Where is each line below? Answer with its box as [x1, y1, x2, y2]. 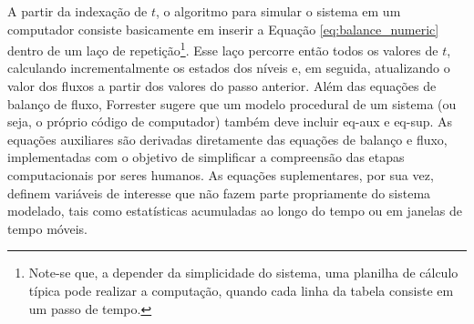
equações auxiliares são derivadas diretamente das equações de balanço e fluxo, [7, 129, 448, 148]
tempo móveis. [7, 218, 88, 238]
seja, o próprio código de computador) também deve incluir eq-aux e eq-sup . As [7, 112, 453, 131]
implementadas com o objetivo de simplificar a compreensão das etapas [7, 147, 405, 167]
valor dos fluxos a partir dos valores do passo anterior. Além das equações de [7, 76, 437, 96]
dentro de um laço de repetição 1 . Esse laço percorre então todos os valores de [7, 38, 438, 59]
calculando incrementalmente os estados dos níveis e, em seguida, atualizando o [7, 58, 450, 77]
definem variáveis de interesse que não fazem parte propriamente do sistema [7, 183, 431, 202]
